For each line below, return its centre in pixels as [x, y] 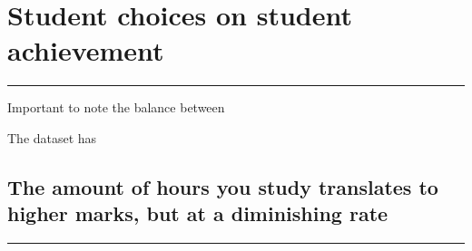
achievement [86, 50]
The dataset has [52, 137]
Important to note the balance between [116, 107]
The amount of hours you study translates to [223, 186]
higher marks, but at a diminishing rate [198, 213]
